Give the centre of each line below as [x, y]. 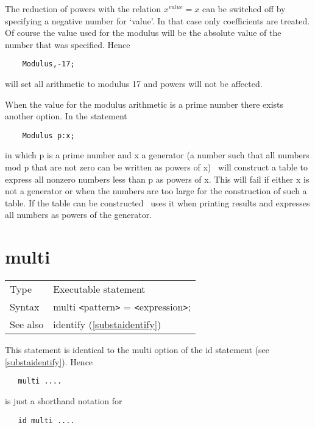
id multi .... [46, 420]
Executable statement [99, 289]
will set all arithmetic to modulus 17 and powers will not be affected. [134, 84]
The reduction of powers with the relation [83, 9]
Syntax [25, 307]
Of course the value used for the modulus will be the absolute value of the [143, 33]
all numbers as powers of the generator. [79, 215]
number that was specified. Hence [68, 44]
